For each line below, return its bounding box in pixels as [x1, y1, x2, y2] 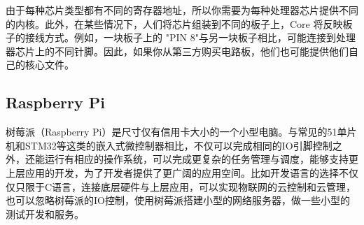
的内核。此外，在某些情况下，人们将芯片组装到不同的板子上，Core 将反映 [6, 16, 343, 31]
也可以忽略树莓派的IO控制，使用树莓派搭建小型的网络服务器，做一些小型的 [6, 193, 350, 208]
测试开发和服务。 [6, 206, 84, 221]
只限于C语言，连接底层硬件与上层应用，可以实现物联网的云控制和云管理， [15, 179, 356, 194]
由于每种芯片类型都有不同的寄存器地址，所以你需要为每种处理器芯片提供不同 [6, 3, 358, 17]
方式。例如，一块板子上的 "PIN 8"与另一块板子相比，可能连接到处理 [44, 30, 356, 45]
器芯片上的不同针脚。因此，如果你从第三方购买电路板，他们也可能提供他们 [6, 43, 349, 58]
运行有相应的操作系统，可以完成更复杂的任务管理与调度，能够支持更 [44, 152, 358, 166]
